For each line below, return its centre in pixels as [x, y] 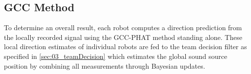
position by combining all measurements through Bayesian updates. [105, 65]
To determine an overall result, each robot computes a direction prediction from [123, 28]
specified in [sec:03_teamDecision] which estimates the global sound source [116, 56]
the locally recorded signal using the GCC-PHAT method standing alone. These [123, 37]
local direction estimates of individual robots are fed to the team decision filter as [125, 46]
